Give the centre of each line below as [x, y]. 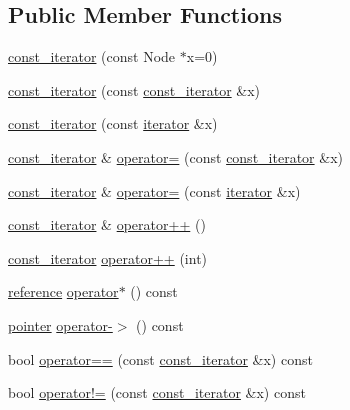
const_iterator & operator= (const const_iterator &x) [175, 156]
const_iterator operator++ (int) [108, 257]
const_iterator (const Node [92, 56]
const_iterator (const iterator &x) [113, 123]
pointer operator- [60, 324]
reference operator [63, 291]
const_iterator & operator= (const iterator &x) [154, 190]
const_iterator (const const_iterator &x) [134, 89]
